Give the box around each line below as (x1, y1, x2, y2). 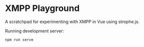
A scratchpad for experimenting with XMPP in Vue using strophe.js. (5, 19, 140, 24)
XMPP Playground (5, 3, 80, 14)
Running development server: (5, 28, 64, 34)
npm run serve (5, 37, 34, 42)
